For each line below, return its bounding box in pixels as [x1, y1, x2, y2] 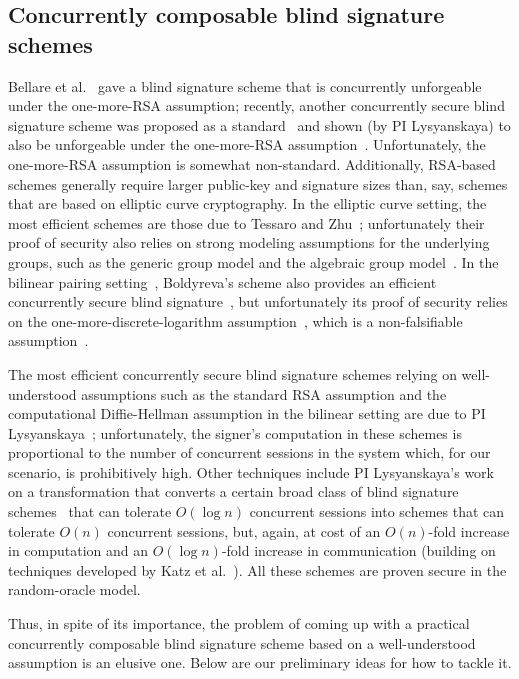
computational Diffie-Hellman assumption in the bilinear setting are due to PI [8, 403, 486, 424]
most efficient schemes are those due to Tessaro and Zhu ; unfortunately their [8, 212, 485, 233]
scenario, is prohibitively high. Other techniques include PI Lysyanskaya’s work [8, 461, 494, 482]
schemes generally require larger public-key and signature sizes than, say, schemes [8, 173, 508, 194]
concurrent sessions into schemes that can [249, 501, 505, 522]
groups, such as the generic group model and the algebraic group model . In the [8, 251, 499, 272]
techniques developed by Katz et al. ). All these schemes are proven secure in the [8, 559, 507, 580]
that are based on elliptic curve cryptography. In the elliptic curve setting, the [8, 193, 487, 214]
